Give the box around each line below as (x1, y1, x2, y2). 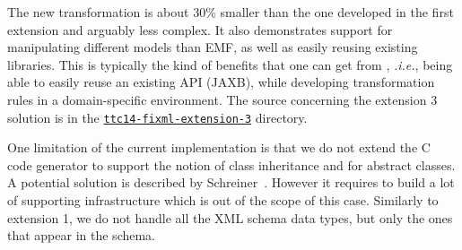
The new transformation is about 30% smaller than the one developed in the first (7, 3, 454, 21)
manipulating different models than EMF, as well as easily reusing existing (7, 38, 418, 56)
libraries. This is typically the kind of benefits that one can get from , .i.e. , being (7, 55, 453, 73)
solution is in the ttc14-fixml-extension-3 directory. (7, 108, 308, 126)
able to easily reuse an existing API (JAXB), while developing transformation (7, 73, 435, 91)
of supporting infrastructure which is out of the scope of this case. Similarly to (7, 191, 439, 209)
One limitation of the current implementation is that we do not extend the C (7, 138, 431, 157)
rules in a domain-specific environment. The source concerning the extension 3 (7, 90, 438, 108)
